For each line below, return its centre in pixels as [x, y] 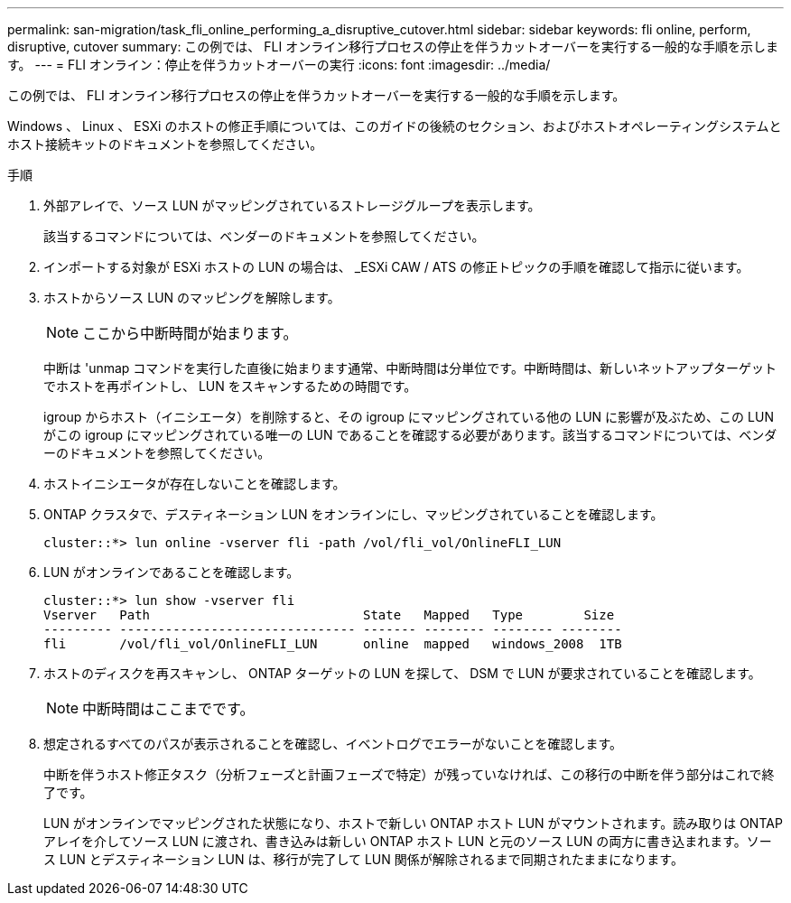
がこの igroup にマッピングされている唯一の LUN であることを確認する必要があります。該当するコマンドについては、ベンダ [410, 435]
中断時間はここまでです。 [168, 709]
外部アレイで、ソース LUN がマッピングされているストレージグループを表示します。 [292, 205]
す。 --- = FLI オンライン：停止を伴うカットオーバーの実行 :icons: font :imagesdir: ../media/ [279, 65]
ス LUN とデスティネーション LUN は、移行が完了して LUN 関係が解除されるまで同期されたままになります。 [363, 859]
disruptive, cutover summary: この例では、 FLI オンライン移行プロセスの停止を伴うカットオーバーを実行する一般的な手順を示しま [393, 47]
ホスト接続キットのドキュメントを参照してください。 [165, 144]
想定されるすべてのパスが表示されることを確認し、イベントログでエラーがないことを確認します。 [333, 744]
